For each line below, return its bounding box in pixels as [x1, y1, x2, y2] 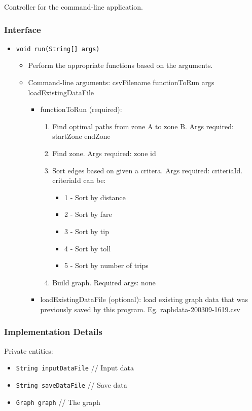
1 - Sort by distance [64, 192, 126, 202]
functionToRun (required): [40, 104, 122, 115]
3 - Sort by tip [64, 226, 109, 236]
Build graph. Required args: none [52, 277, 156, 287]
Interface [4, 23, 41, 35]
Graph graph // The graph [16, 396, 100, 407]
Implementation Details [4, 325, 102, 338]
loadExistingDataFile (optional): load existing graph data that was [40, 294, 248, 305]
